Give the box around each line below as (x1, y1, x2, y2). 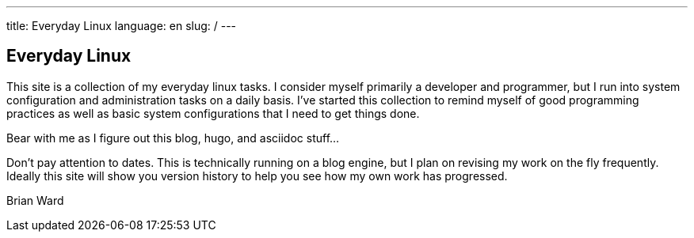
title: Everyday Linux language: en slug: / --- (6, 19, 237, 32)
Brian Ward (6, 193, 64, 207)
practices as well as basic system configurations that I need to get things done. (6, 106, 420, 120)
